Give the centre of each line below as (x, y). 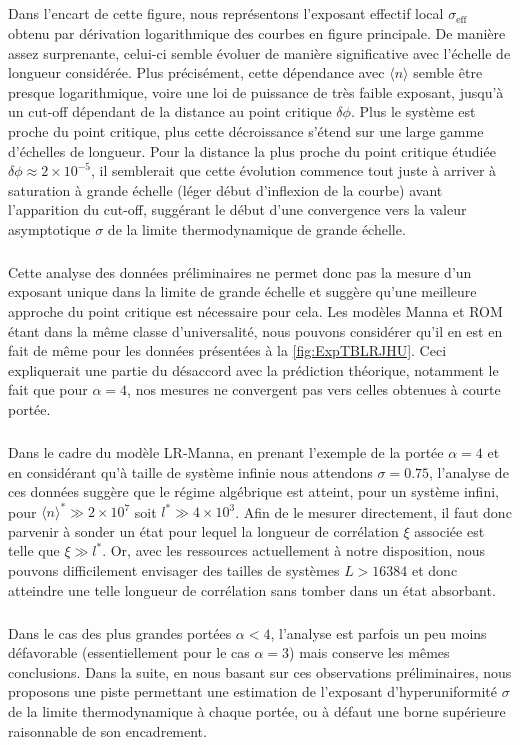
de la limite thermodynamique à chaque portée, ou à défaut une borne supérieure (257, 711)
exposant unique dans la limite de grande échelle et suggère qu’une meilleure (242, 291)
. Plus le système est (413, 111)
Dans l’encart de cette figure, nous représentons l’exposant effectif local (226, 13)
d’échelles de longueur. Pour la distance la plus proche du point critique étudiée (252, 150)
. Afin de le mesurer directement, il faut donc (373, 511)
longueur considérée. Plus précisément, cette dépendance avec (196, 72)
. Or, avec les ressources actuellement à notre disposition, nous (294, 550)
